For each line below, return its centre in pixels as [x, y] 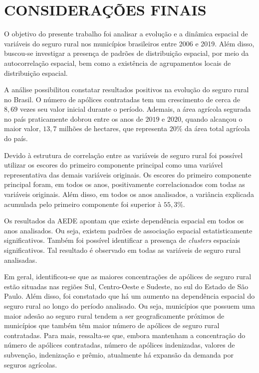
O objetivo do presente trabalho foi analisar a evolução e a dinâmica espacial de [126, 34]
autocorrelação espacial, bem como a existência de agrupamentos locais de [118, 63]
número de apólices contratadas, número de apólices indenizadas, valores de [120, 345]
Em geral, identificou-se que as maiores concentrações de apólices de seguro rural [128, 277]
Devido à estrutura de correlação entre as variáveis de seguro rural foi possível [124, 155]
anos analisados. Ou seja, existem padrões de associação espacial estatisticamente [128, 230]
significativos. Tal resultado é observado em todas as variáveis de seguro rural [123, 250]
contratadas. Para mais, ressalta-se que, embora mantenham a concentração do [125, 335]
